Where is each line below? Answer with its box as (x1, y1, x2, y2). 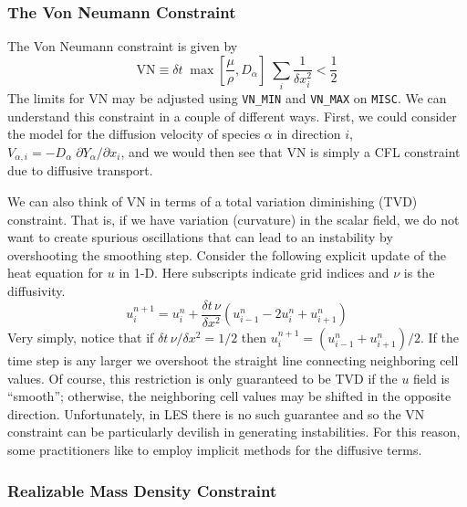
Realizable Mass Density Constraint (7, 479, 277, 502)
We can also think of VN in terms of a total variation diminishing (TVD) (7, 192, 418, 211)
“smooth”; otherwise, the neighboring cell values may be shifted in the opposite (7, 386, 451, 406)
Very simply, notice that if (7, 328, 154, 347)
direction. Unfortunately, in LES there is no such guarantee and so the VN (7, 404, 425, 423)
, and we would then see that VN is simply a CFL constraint (120, 142, 461, 161)
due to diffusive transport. (7, 161, 153, 180)
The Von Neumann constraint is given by (7, 37, 238, 56)
